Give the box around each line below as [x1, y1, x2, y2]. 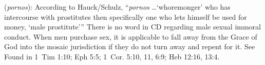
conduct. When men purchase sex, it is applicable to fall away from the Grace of [4, 31, 257, 42]
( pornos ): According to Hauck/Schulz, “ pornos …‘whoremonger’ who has [4, 2, 231, 12]
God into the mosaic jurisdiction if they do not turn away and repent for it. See [4, 41, 255, 52]
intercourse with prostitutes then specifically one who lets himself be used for [4, 11, 247, 22]
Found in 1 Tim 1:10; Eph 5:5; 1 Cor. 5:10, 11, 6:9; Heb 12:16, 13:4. [4, 51, 220, 61]
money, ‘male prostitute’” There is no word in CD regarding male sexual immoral [4, 21, 261, 32]
